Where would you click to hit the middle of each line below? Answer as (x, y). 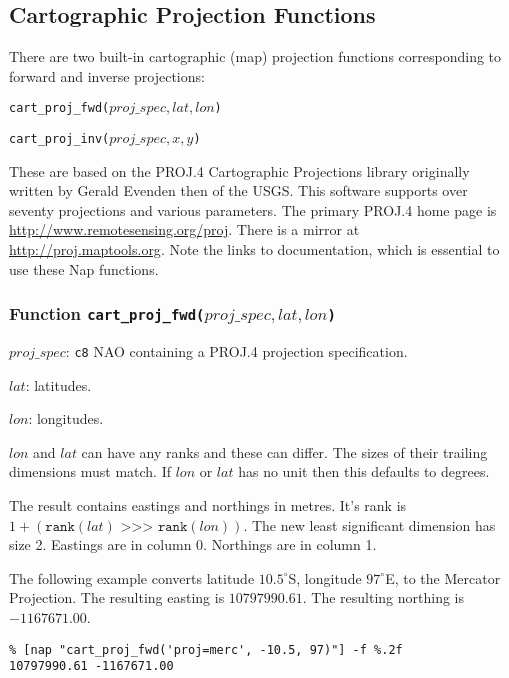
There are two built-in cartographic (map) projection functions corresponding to (255, 56)
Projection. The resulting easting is (117, 597)
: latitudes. (58, 384)
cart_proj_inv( (59, 139)
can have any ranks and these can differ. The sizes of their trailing (284, 451)
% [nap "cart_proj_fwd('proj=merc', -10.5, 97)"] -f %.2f (206, 649)
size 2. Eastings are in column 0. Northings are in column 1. (193, 544)
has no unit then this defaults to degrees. (364, 471)
